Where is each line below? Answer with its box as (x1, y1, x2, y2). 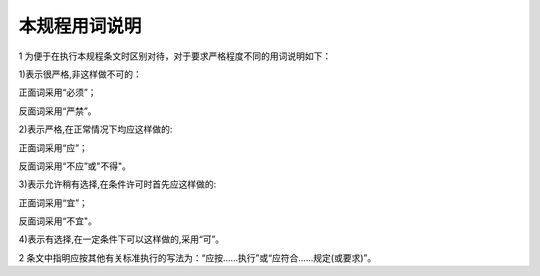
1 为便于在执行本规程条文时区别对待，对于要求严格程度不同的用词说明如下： (18, 50, 332, 62)
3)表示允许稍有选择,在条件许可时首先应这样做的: (18, 178, 217, 190)
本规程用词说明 (18, 15, 142, 37)
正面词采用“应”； (18, 141, 89, 154)
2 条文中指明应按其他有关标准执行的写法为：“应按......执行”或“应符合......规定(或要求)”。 (18, 251, 377, 264)
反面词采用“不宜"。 (18, 215, 97, 227)
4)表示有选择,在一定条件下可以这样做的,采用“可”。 (18, 233, 225, 245)
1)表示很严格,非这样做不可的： (18, 68, 142, 80)
